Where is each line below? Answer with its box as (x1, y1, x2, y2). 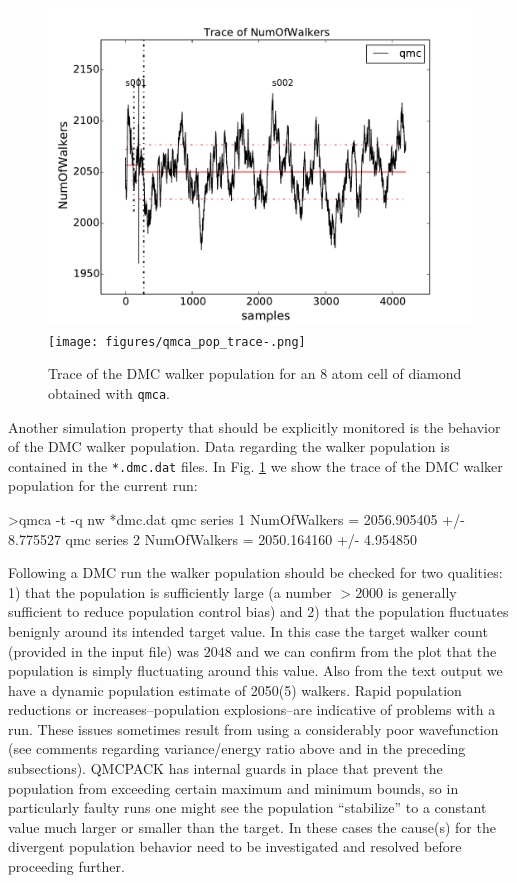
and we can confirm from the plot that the (236, 640, 497, 661)
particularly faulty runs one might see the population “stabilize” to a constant (8, 797, 487, 818)
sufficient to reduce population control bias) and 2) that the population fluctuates (8, 601, 509, 622)
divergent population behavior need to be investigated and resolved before (8, 836, 462, 857)
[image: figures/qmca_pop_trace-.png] (48, 334, 306, 349)
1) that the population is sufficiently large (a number (8, 581, 332, 602)
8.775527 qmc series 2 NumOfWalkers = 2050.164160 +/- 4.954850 (8, 528, 417, 549)
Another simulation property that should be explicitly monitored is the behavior (8, 416, 501, 437)
